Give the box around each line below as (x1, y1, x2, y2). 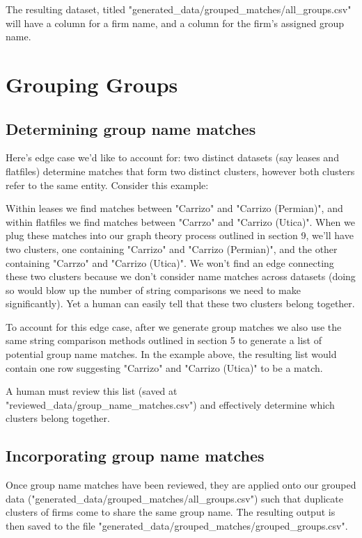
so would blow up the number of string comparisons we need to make (6, 282, 301, 297)
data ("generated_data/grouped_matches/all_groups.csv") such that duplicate (6, 491, 343, 505)
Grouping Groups (6, 70, 178, 98)
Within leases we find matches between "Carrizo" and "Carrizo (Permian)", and (6, 201, 343, 215)
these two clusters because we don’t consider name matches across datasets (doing (6, 269, 356, 284)
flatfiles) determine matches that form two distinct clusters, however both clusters (6, 163, 355, 178)
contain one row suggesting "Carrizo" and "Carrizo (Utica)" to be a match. (6, 360, 323, 375)
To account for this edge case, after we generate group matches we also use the (6, 319, 342, 334)
